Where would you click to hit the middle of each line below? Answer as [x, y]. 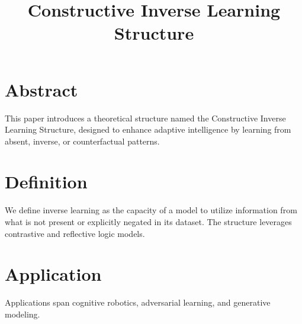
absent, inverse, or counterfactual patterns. [82, 141]
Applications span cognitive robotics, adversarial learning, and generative [138, 302]
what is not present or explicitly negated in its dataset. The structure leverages [148, 222]
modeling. [23, 314]
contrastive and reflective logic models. [75, 233]
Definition [46, 182]
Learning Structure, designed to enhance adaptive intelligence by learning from [148, 129]
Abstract [41, 89]
